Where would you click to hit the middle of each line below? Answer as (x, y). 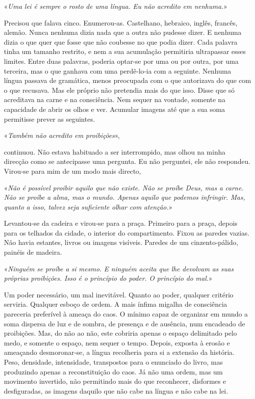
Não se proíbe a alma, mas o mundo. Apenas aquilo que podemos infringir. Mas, (125, 197)
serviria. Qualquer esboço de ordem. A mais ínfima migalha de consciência (116, 304)
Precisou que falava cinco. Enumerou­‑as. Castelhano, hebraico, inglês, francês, (121, 22)
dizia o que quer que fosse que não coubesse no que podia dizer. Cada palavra (121, 41)
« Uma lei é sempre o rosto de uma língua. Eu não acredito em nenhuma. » (116, 6)
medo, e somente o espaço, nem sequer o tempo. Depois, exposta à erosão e (117, 342)
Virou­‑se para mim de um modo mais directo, (73, 171)
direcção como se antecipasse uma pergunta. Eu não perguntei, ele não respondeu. (127, 161)
